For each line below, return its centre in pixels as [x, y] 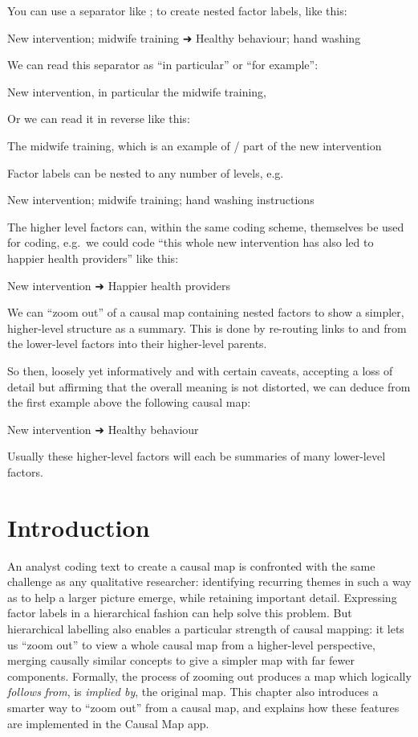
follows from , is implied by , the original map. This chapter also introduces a [193, 692]
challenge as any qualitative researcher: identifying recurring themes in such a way [209, 581]
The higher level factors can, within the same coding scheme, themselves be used [206, 226]
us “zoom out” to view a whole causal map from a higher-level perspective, [191, 644]
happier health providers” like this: [93, 258]
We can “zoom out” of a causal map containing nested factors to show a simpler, [206, 312]
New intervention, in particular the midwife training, [137, 91]
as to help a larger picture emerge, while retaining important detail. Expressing [202, 597]
